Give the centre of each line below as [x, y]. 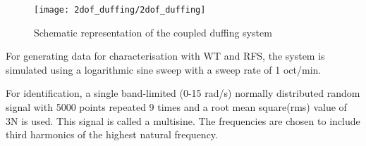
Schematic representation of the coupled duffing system [153, 32]
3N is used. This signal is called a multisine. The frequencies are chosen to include [183, 120]
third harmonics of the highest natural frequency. [112, 134]
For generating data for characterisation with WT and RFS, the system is [165, 56]
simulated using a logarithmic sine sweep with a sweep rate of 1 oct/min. [164, 69]
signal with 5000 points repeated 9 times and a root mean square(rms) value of [176, 107]
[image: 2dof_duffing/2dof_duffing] [120, 10]
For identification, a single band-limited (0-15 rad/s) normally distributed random [183, 93]
